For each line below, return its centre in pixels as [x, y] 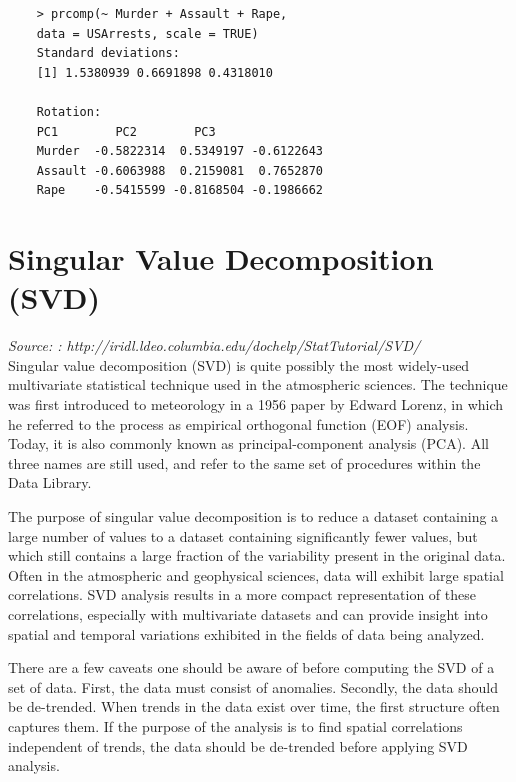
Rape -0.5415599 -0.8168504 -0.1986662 [179, 190]
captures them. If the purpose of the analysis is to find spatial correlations [235, 725]
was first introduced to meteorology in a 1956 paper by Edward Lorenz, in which [256, 404]
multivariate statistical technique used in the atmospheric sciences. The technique [258, 384]
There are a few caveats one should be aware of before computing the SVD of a [251, 667]
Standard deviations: [108, 53]
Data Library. [50, 482]
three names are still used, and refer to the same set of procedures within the [244, 462]
